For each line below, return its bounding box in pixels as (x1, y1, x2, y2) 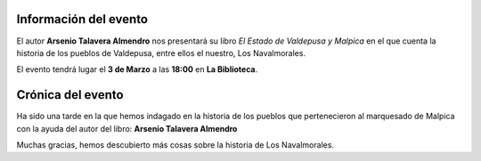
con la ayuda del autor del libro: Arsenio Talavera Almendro (16, 123, 238, 133)
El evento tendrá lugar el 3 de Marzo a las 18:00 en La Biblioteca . (16, 64, 258, 75)
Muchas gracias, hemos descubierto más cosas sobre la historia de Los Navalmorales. (16, 139, 334, 150)
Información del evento (16, 12, 149, 27)
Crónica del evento (16, 87, 124, 102)
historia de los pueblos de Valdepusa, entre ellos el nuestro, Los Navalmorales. (16, 47, 306, 58)
